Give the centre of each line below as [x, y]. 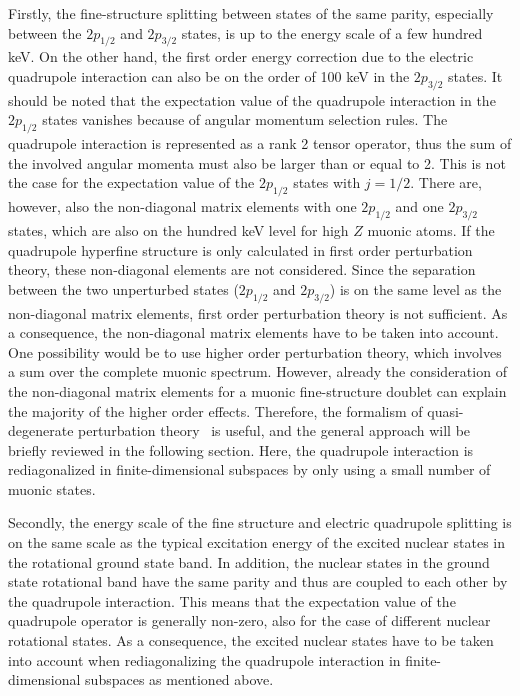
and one [419, 206]
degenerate [41, 430]
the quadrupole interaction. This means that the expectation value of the [232, 600]
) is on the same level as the [415, 288]
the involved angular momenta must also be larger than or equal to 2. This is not [257, 162]
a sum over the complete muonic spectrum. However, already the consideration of [257, 371]
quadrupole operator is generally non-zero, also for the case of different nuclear [249, 620]
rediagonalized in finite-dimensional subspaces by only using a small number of [249, 469]
